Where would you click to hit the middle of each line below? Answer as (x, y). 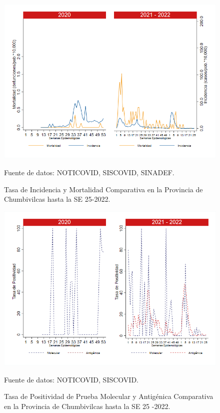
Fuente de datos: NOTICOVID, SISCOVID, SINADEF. (89, 172)
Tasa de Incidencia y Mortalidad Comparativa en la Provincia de (103, 189)
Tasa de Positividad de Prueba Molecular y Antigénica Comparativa (109, 396)
